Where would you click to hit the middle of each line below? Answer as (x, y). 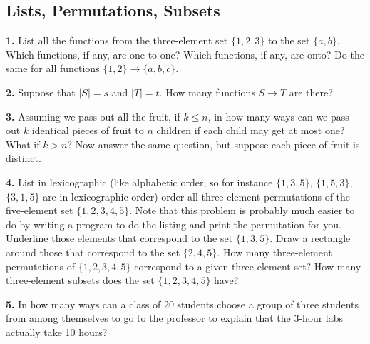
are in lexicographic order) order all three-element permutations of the (197, 196)
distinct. (24, 158)
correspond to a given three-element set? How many (248, 266)
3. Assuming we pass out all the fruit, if (93, 116)
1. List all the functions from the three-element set (117, 40)
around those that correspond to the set (93, 252)
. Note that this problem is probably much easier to (242, 210)
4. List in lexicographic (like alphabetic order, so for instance (139, 182)
